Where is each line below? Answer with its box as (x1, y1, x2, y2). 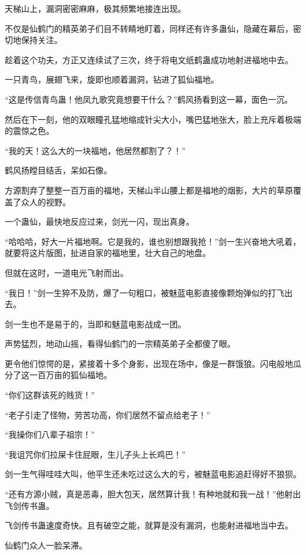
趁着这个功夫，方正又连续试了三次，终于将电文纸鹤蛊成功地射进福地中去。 (5, 53, 293, 65)
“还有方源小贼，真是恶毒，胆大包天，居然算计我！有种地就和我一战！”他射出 (5, 488, 301, 500)
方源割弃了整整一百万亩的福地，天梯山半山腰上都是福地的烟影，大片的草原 (5, 183, 293, 196)
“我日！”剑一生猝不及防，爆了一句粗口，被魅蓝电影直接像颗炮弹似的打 (5, 286, 277, 298)
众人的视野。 (21, 195, 71, 208)
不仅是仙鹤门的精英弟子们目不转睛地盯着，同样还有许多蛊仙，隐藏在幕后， (5, 22, 293, 34)
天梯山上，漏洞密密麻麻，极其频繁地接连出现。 (5, 2, 186, 14)
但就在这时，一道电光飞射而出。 (5, 266, 128, 278)
